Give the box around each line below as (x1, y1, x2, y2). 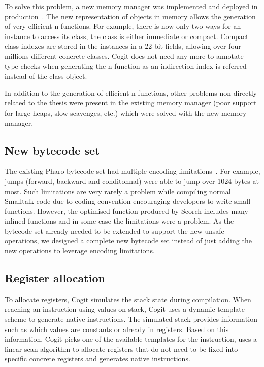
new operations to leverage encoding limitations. (5, 245, 155, 256)
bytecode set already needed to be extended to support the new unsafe (5, 225, 224, 236)
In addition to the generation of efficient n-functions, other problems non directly (5, 87, 257, 98)
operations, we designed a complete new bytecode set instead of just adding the (5, 235, 252, 246)
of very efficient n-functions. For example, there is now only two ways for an (5, 21, 241, 31)
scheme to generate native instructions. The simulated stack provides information (5, 314, 257, 324)
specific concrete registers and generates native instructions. (5, 353, 190, 364)
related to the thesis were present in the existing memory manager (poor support (5, 97, 257, 108)
